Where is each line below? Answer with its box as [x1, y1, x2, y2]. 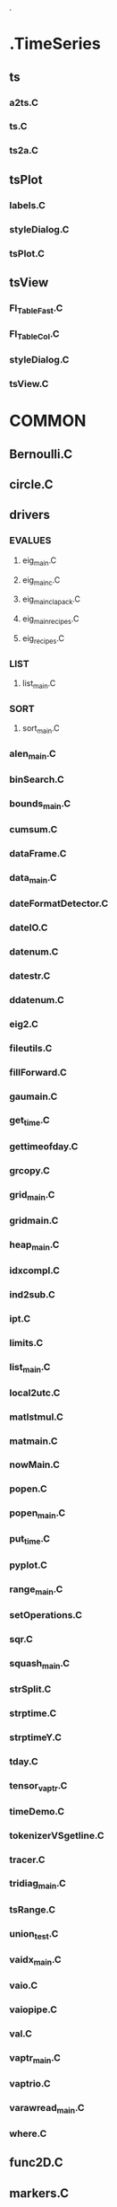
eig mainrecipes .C [21, 613, 79, 626]
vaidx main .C [9, 1953, 62, 1968]
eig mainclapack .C [21, 594, 80, 607]
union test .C [9, 1927, 59, 1941]
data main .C [9, 872, 57, 886]
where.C [9, 2127, 47, 2140]
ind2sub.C [9, 1288, 55, 1300]
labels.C [9, 198, 46, 211]
